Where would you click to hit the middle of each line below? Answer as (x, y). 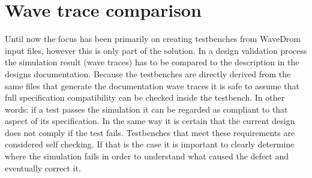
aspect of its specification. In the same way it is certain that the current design (150, 121)
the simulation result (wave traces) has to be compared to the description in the (152, 62)
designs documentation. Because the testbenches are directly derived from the (148, 73)
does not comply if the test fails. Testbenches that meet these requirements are (150, 132)
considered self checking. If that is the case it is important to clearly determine (150, 144)
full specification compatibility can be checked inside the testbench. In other (145, 97)
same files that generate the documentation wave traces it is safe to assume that (152, 85)
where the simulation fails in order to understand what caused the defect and (147, 156)
